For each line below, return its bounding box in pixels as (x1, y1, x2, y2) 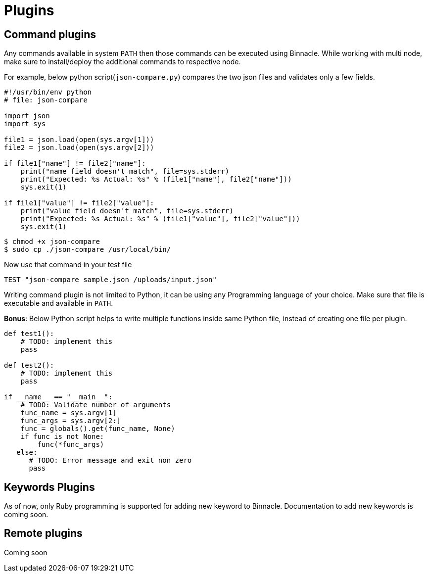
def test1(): (4, 330, 54, 338)
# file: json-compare (4, 96, 88, 104)
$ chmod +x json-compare (4, 238, 100, 246)
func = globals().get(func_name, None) (20, 425, 175, 433)
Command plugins (4, 28, 96, 41)
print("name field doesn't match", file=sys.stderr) (20, 167, 230, 176)
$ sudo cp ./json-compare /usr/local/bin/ (4, 245, 171, 254)
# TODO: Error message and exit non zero (29, 456, 192, 465)
